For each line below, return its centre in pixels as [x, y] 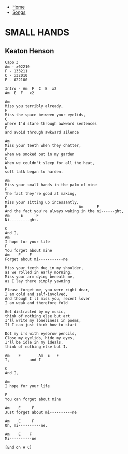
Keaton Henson [30, 51]
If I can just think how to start [41, 325]
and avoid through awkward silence [42, 132]
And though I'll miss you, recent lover [48, 299]
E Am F [52, 207]
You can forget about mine [33, 399]
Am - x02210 [17, 67]
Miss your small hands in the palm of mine [51, 185]
